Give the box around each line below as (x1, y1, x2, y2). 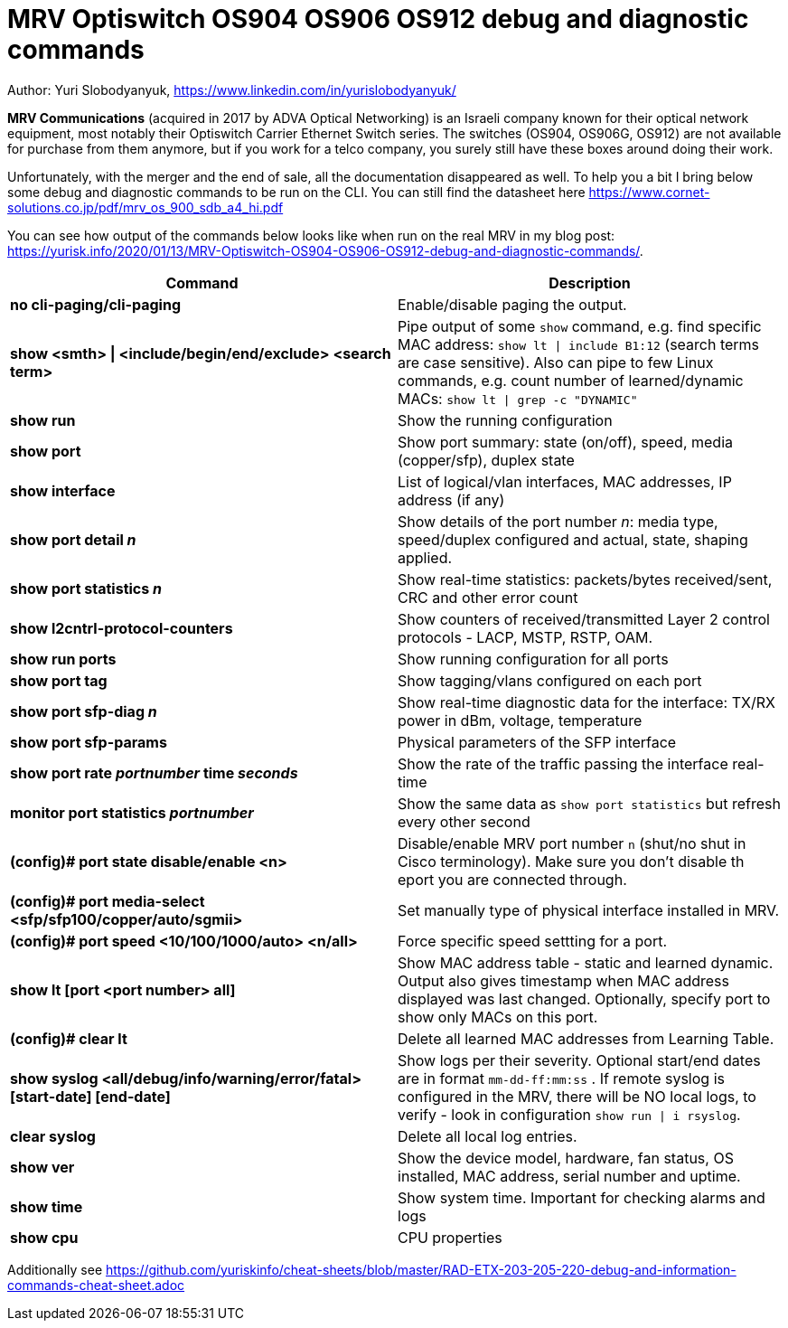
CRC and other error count (398, 588, 578, 607)
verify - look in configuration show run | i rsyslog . (398, 1105, 741, 1124)
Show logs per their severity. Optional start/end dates (398, 1050, 761, 1069)
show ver (10, 1157, 75, 1176)
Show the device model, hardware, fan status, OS (398, 1148, 734, 1167)
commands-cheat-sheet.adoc (7, 1276, 185, 1293)
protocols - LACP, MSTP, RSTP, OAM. (398, 627, 653, 646)
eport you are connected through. (398, 870, 627, 889)
